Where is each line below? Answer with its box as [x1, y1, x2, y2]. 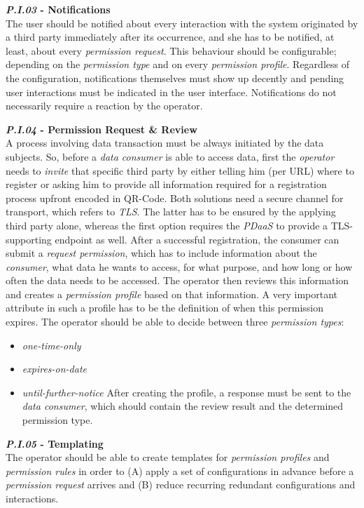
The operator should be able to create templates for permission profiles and [6, 450, 330, 464]
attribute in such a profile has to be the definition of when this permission [6, 300, 323, 315]
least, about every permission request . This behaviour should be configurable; [6, 43, 337, 58]
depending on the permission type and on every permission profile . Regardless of [6, 57, 349, 72]
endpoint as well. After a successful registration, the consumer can [55, 232, 339, 246]
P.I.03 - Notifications [6, 2, 111, 16]
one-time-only [22, 337, 81, 352]
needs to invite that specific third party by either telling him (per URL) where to [6, 163, 354, 178]
